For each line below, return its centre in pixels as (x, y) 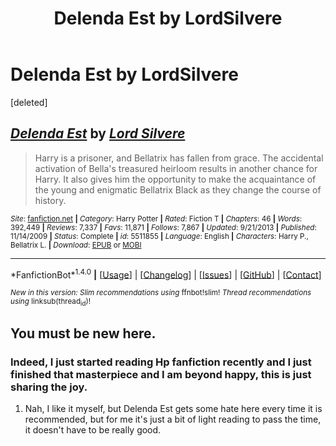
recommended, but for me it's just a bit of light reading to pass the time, (173, 419)
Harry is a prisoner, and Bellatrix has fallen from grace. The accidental (179, 158)
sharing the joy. (49, 387)
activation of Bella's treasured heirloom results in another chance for (176, 168)
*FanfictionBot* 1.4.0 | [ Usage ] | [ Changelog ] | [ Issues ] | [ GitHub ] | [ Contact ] (166, 274)
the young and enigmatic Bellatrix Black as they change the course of (178, 189)
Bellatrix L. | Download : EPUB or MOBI (76, 245)
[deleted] (29, 102)
